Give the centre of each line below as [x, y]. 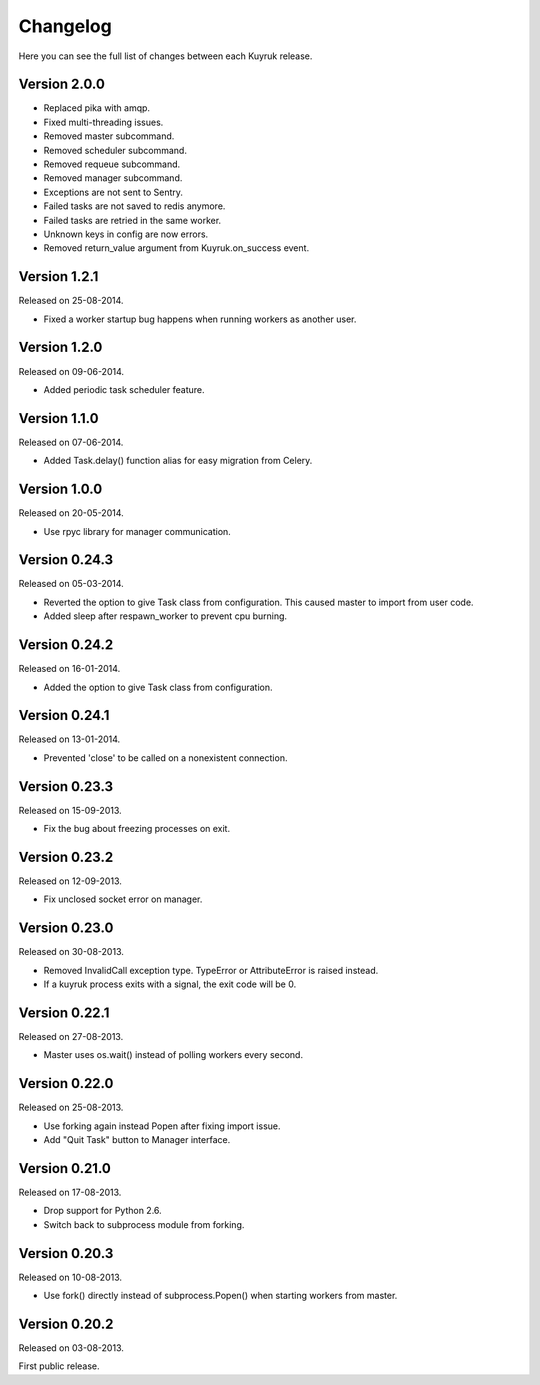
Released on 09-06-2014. [71, 371]
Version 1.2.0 [60, 347]
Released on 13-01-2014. [69, 739]
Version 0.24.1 [64, 715]
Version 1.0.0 [60, 489]
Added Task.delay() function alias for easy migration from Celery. [178, 461]
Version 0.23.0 [66, 928]
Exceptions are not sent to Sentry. [113, 192]
